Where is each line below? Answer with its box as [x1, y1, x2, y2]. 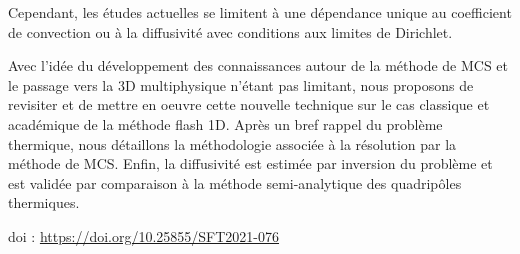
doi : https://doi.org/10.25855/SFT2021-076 [8, 225, 280, 246]
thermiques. [8, 192, 80, 213]
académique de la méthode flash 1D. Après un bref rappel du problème [8, 113, 443, 134]
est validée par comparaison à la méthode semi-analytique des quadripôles [8, 172, 462, 193]
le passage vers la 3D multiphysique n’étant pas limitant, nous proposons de [8, 74, 474, 95]
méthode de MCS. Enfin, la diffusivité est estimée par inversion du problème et [8, 153, 493, 174]
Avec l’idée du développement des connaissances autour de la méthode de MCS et [8, 55, 509, 76]
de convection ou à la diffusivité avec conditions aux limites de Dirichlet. [8, 21, 453, 42]
